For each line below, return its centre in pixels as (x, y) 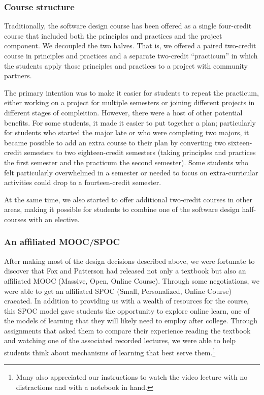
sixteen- (240, 142)
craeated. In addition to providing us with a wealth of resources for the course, (126, 301)
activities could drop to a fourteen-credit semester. (83, 182)
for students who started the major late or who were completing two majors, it (127, 132)
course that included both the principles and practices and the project (113, 35)
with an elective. (54, 219)
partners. (18, 75)
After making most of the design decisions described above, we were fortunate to (129, 261)
